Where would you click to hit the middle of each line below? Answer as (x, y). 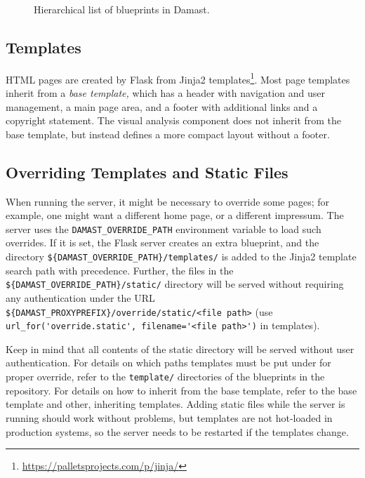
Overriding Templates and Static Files (147, 172)
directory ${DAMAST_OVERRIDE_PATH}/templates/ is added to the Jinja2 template (181, 257)
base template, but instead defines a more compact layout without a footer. (168, 134)
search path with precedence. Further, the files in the (120, 270)
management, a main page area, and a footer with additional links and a (162, 106)
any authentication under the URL (80, 297)
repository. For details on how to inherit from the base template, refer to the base (181, 390)
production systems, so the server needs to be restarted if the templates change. (177, 431)
